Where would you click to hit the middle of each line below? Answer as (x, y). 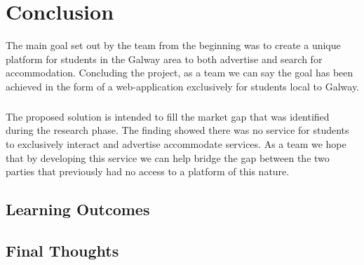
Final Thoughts (62, 251)
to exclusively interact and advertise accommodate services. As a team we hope (176, 144)
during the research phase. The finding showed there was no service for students (177, 130)
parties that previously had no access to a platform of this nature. (148, 171)
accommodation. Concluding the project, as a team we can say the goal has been (180, 73)
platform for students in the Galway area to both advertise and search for (164, 59)
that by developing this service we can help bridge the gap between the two (168, 157)
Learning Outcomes (78, 209)
